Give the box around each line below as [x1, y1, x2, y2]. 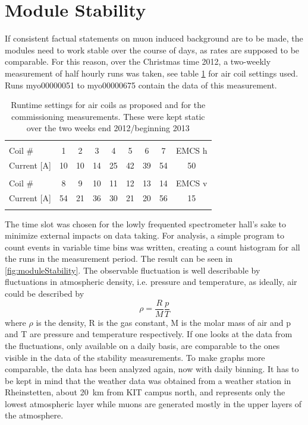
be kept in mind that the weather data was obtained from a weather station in [5, 374, 291, 386]
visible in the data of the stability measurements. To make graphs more [5, 351, 265, 363]
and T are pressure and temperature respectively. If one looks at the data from [5, 328, 293, 340]
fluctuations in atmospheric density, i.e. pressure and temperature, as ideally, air [5, 275, 297, 288]
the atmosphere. [5, 409, 64, 421]
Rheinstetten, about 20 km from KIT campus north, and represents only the [5, 386, 285, 398]
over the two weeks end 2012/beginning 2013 [26, 122, 190, 134]
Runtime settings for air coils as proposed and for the [11, 99, 206, 111]
